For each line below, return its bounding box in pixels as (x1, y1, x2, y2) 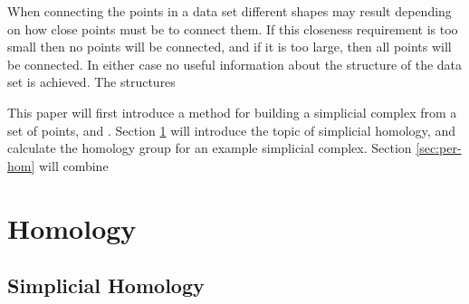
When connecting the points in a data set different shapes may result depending (7, 2, 452, 20)
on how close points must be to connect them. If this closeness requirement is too (7, 19, 458, 38)
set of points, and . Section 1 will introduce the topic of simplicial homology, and (7, 120, 455, 139)
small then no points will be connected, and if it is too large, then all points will (7, 37, 452, 56)
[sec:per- (416, 138, 462, 157)
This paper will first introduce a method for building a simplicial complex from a (7, 102, 457, 121)
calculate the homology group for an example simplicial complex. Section (7, 138, 412, 157)
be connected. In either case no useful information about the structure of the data (7, 54, 463, 73)
